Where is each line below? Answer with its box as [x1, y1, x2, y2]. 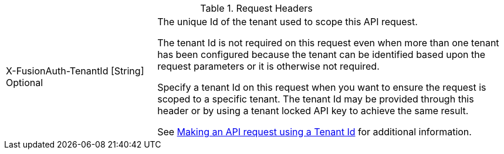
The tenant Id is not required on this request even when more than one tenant [157, 37, 499, 49]
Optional [6, 77, 43, 88]
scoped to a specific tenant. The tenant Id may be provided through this [157, 93, 474, 105]
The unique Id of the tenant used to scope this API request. [157, 16, 418, 28]
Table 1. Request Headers [200, 2, 313, 14]
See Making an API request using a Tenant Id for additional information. [157, 126, 472, 138]
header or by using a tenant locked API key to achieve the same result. [157, 105, 469, 117]
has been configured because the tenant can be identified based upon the [157, 49, 485, 60]
